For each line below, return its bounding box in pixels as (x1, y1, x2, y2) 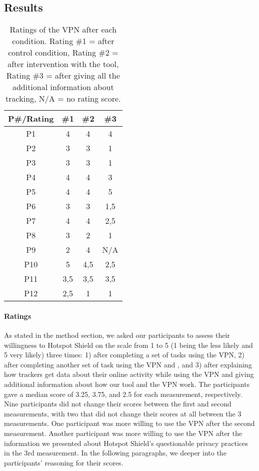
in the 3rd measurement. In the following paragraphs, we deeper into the (4, 447, 226, 458)
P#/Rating (8, 113, 54, 125)
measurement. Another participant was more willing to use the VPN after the (4, 427, 242, 438)
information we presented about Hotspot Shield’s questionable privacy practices (4, 437, 248, 448)
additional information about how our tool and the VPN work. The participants (4, 378, 249, 389)
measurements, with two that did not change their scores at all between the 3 (4, 408, 241, 418)
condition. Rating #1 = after (12, 35, 114, 47)
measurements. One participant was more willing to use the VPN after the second (4, 418, 255, 428)
